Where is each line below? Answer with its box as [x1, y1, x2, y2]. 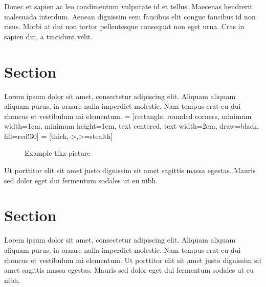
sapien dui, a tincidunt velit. [4, 31, 93, 41]
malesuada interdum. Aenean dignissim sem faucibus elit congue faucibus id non [4, 11, 256, 21]
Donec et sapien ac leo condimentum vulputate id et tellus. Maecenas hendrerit [4, 1, 253, 11]
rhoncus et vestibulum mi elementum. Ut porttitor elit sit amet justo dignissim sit [4, 254, 262, 265]
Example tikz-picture [25, 148, 91, 158]
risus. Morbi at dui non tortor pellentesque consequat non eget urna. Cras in [4, 21, 245, 32]
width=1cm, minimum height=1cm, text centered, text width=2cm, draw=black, [4, 121, 259, 131]
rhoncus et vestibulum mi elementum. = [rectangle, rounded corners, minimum [4, 110, 252, 121]
